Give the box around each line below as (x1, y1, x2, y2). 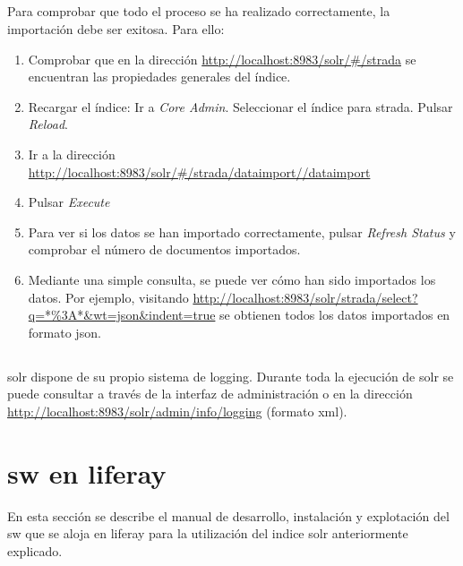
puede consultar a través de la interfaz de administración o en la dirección (7, 384, 413, 403)
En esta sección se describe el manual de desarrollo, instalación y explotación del (7, 506, 450, 525)
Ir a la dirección (28, 144, 116, 163)
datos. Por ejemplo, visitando (28, 287, 189, 306)
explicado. (7, 541, 63, 560)
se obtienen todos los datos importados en (219, 305, 450, 324)
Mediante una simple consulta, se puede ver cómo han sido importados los (28, 270, 436, 288)
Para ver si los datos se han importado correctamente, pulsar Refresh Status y (28, 222, 456, 241)
